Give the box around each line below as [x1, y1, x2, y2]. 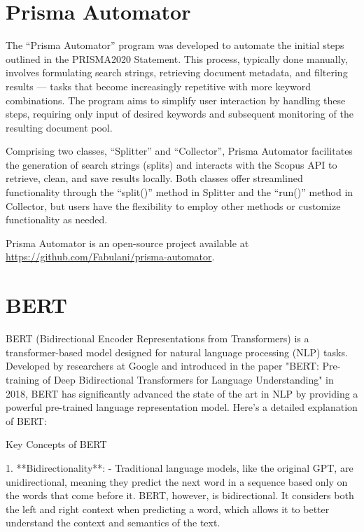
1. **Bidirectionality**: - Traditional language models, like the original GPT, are [6, 460, 353, 475]
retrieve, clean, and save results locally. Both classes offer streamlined [6, 171, 303, 185]
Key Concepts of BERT [6, 437, 107, 451]
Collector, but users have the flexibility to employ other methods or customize [6, 198, 341, 213]
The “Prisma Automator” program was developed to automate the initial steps [6, 38, 344, 52]
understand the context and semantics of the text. [6, 515, 220, 530]
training [6, 372, 40, 386]
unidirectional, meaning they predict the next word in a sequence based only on [6, 474, 348, 489]
